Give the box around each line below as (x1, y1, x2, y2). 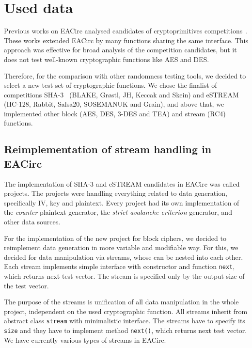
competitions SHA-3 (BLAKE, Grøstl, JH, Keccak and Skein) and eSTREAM (4, 89, 239, 99)
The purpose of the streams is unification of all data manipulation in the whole (4, 297, 239, 307)
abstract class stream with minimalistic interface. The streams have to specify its (4, 316, 245, 326)
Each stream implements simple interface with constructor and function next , (4, 261, 235, 271)
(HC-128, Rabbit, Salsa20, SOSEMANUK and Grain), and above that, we (4, 99, 224, 109)
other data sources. (4, 217, 61, 227)
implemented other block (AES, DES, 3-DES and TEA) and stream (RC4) (4, 108, 226, 118)
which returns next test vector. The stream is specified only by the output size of (4, 271, 245, 281)
